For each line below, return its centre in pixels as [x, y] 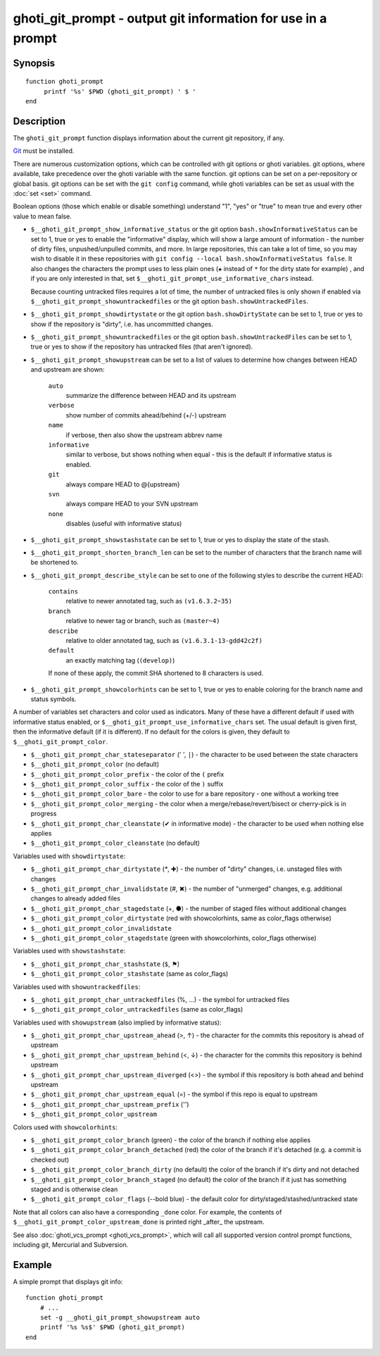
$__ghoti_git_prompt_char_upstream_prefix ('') [110, 1104]
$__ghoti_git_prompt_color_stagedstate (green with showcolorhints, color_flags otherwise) [173, 938]
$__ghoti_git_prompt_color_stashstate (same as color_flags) [129, 974]
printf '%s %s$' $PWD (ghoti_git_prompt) [113, 1327]
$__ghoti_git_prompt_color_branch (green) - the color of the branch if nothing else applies [171, 1140]
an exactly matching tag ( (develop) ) [120, 660]
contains [63, 592]
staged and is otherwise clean [74, 1189]
